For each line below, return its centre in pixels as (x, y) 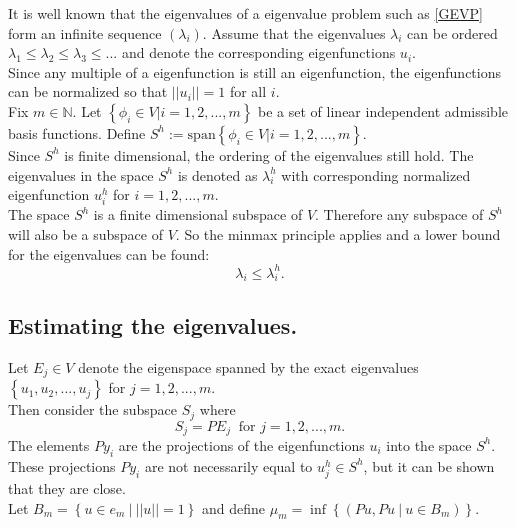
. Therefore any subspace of (399, 214)
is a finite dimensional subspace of (198, 214)
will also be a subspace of (85, 233)
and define (234, 507)
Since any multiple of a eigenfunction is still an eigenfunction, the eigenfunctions (254, 71)
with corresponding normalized (376, 174)
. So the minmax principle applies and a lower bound (338, 233)
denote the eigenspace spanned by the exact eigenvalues (248, 366)
